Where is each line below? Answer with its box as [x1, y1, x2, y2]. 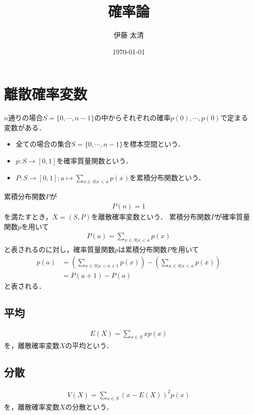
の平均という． [65, 340, 113, 351]
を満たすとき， [4, 211, 52, 222]
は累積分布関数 [118, 244, 167, 255]
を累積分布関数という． [129, 172, 205, 182]
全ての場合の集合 [15, 139, 71, 149]
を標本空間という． [122, 139, 185, 149]
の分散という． [65, 402, 113, 412]
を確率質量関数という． [56, 156, 133, 166]
